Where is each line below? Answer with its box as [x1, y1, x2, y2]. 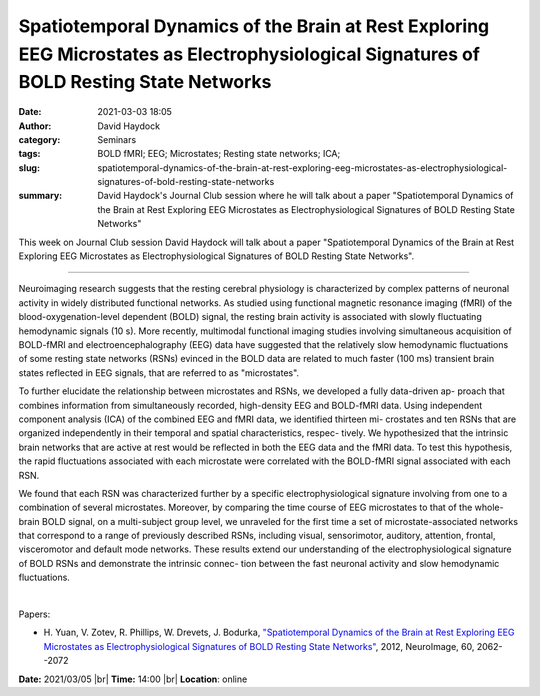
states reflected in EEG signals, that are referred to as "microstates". [18, 366, 300, 379]
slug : [18, 161, 40, 174]
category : [18, 133, 61, 145]
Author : [18, 120, 52, 132]
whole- [474, 501, 504, 514]
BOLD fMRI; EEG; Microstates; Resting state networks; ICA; [97, 148, 341, 160]
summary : [18, 190, 63, 202]
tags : [18, 148, 41, 160]
